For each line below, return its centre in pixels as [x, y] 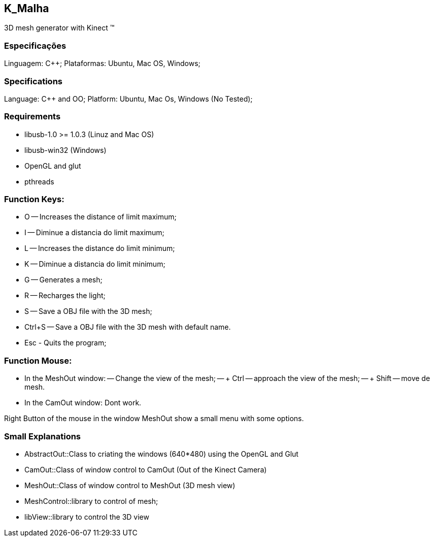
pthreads [39, 181]
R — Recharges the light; [65, 296]
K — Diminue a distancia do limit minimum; [95, 264]
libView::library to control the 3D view [87, 517]
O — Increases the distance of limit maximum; [101, 217]
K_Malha [27, 8]
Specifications [33, 81]
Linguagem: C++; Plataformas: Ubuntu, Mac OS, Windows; [102, 63]
